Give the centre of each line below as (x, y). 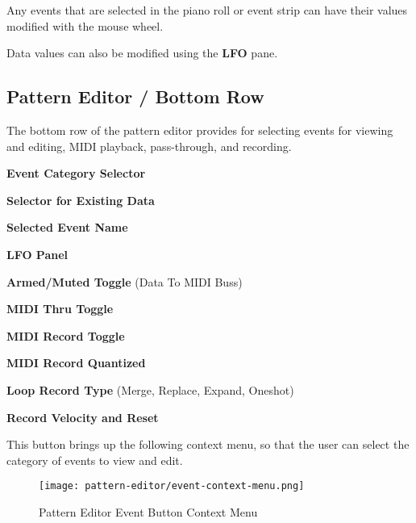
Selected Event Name (67, 227)
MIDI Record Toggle (66, 335)
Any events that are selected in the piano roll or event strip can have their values (207, 10)
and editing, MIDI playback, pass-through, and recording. (149, 146)
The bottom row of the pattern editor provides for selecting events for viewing (200, 130)
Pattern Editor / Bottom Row (135, 96)
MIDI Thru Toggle (60, 309)
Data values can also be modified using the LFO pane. (142, 53)
